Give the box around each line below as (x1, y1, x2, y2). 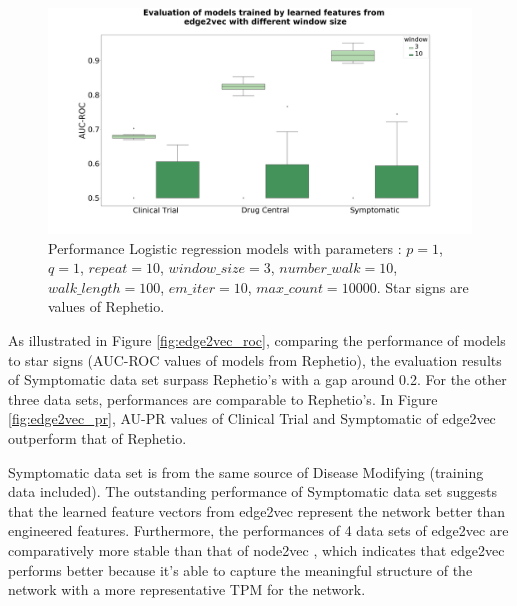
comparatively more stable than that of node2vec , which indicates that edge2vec (8, 539, 505, 560)
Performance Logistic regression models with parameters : (48, 237, 402, 258)
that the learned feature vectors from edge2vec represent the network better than (8, 500, 506, 521)
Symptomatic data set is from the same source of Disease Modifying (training (8, 461, 484, 482)
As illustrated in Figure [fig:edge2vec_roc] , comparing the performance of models (8, 330, 506, 351)
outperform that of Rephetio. (8, 428, 187, 449)
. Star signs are (376, 276, 469, 297)
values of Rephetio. (48, 296, 165, 317)
